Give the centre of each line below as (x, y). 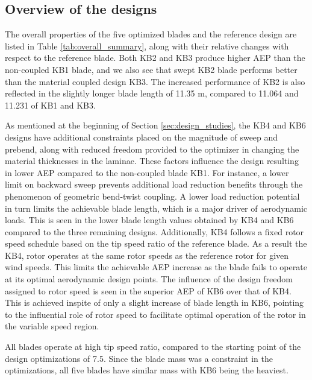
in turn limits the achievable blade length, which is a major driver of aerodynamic (156, 208)
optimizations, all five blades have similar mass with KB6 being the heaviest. (147, 370)
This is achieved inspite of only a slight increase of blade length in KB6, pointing (154, 302)
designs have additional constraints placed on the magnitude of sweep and (142, 137)
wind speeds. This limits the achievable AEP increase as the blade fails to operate (156, 267)
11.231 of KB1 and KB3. (50, 105)
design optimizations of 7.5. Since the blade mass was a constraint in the (139, 358)
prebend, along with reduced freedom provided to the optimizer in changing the (152, 149)
